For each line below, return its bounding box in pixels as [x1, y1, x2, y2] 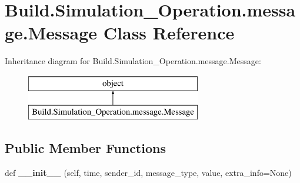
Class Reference [103, 21, 235, 45]
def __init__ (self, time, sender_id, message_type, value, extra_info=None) [5, 167, 292, 179]
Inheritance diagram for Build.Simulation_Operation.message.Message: [5, 55, 261, 67]
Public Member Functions [5, 139, 166, 157]
